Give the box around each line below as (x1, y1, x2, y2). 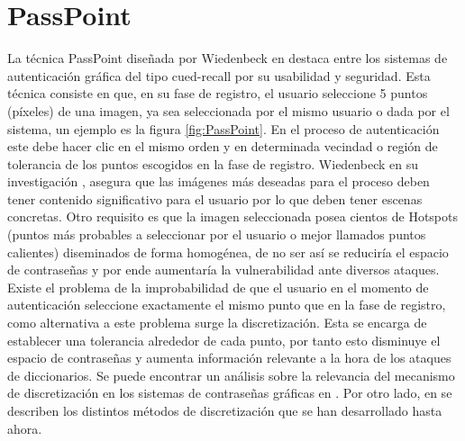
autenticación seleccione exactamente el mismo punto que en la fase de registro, (7, 295, 446, 314)
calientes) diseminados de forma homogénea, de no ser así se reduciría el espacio (7, 242, 449, 261)
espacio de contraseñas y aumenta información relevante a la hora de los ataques (7, 348, 451, 367)
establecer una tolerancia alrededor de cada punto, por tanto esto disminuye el (7, 330, 441, 349)
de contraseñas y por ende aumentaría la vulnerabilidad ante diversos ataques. (7, 260, 440, 279)
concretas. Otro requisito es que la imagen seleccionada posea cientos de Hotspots (7, 207, 458, 226)
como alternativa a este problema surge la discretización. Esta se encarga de (7, 313, 427, 332)
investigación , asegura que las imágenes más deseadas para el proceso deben (7, 172, 430, 191)
